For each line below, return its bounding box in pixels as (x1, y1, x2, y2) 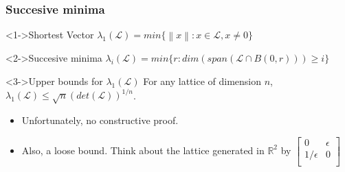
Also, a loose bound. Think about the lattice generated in (21, 143, 265, 157)
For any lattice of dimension (143, 74, 262, 88)
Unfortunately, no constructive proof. (21, 112, 179, 127)
